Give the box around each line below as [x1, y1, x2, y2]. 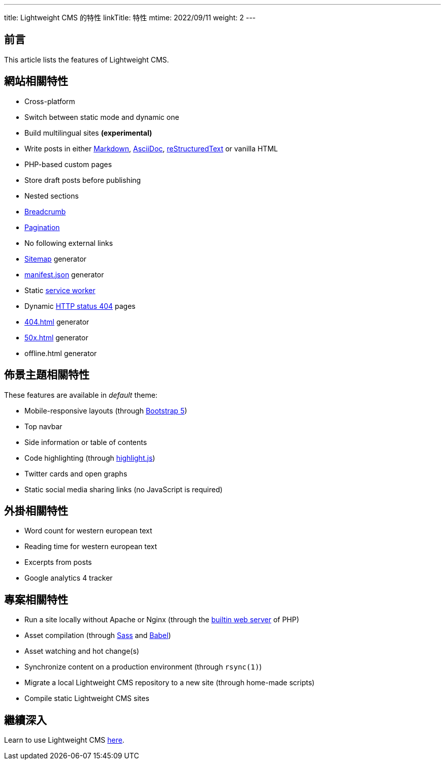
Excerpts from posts [24, 558, 92, 567]
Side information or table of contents [24, 437, 147, 447]
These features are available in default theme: [4, 390, 157, 399]
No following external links [24, 238, 113, 247]
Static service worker [24, 285, 96, 295]
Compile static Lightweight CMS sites [24, 694, 149, 703]
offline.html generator [24, 348, 97, 358]
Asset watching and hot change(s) [24, 647, 139, 656]
